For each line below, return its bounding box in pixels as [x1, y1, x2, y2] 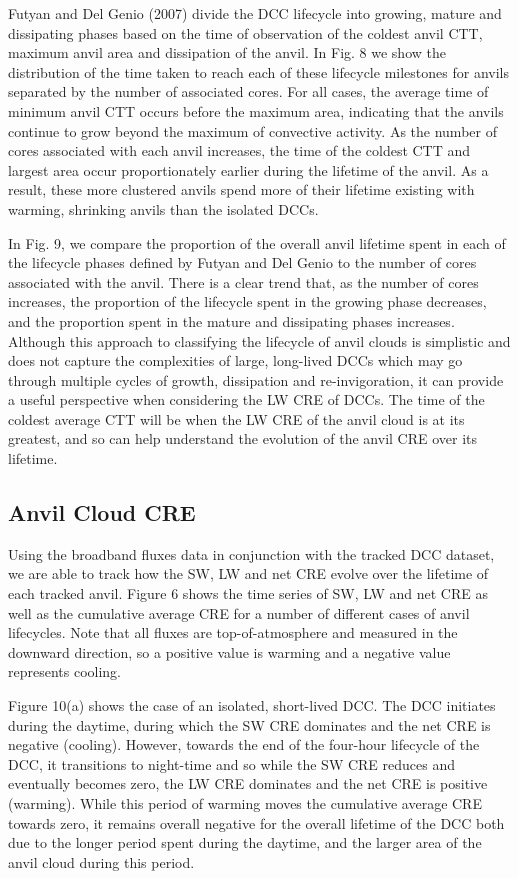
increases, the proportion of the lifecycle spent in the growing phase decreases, [8, 291, 487, 312]
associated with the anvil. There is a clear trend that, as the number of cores [8, 271, 479, 292]
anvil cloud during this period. [8, 851, 195, 872]
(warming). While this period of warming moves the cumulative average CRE [8, 792, 482, 813]
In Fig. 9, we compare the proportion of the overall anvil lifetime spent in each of [8, 232, 506, 253]
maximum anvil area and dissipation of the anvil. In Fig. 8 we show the [8, 42, 446, 63]
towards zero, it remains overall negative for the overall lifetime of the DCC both [8, 812, 505, 833]
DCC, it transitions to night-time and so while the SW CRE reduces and [8, 753, 456, 774]
